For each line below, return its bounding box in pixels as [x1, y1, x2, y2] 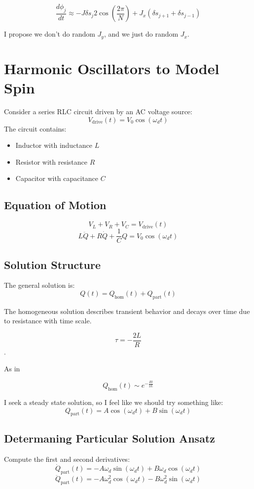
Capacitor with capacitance [15, 173, 99, 183]
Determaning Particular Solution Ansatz [4, 430, 215, 445]
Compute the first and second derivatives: [4, 453, 130, 464]
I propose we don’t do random [4, 29, 95, 39]
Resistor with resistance [15, 156, 88, 167]
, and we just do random [104, 29, 179, 39]
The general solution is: [4, 280, 75, 290]
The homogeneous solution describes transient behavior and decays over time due [4, 306, 250, 316]
